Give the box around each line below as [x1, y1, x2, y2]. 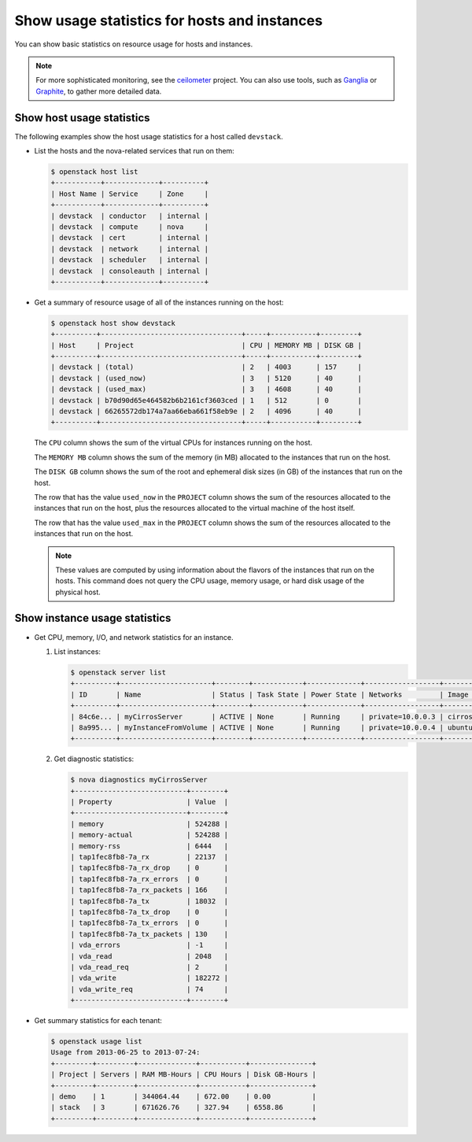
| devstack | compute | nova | [50, 222, 208, 231]
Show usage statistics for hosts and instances [14, 12, 323, 29]
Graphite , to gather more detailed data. [35, 87, 162, 96]
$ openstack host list [50, 168, 138, 176]
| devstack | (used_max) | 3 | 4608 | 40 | [50, 385, 362, 394]
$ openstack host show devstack [50, 319, 176, 327]
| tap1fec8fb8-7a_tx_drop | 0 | [70, 907, 228, 916]
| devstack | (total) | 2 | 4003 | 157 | [50, 363, 362, 371]
